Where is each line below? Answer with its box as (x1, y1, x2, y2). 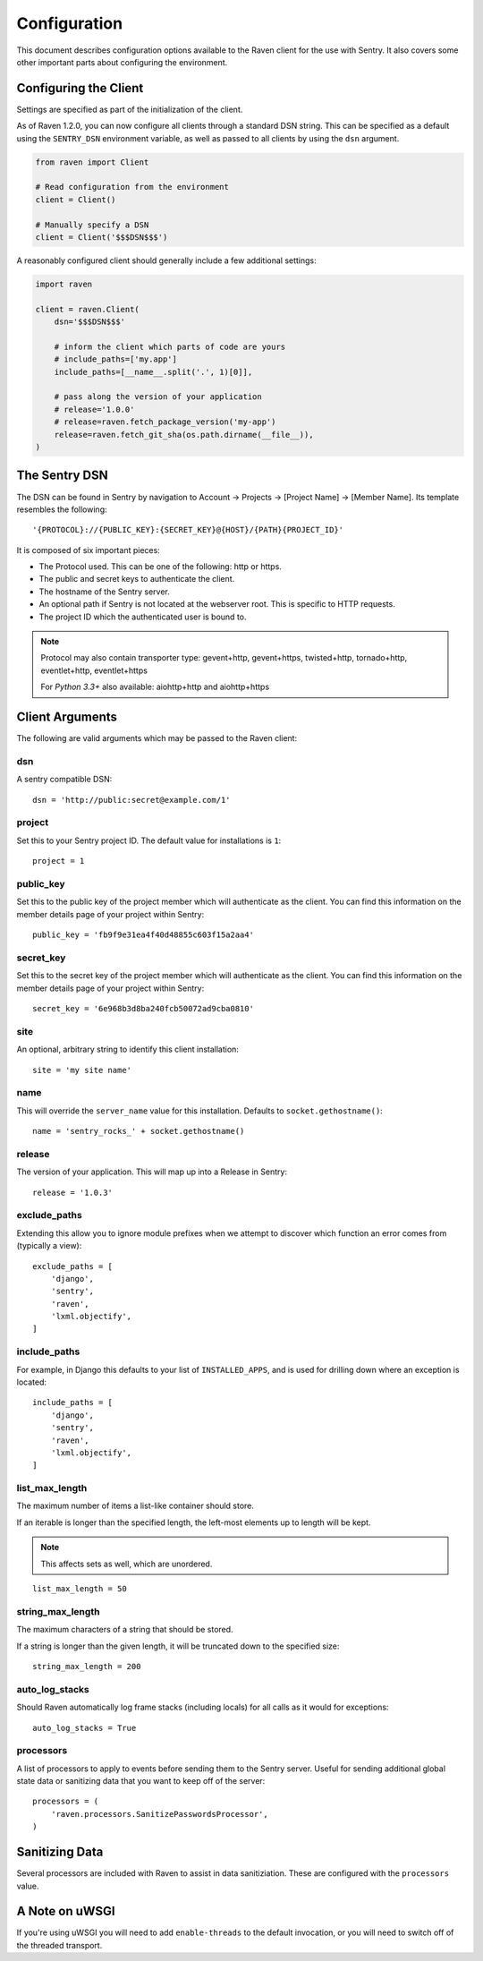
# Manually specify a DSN (35, 219, 149, 230)
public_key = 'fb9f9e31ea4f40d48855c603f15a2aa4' (32, 930, 255, 940)
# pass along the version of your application (54, 392, 263, 402)
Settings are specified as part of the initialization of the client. (16, 104, 243, 115)
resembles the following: (16, 504, 107, 515)
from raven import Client (35, 157, 149, 167)
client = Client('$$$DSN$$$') (35, 232, 168, 242)
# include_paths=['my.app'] (54, 354, 178, 364)
